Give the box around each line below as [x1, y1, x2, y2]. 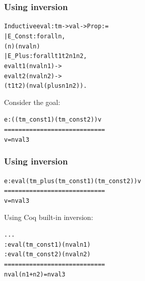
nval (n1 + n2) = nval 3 [4, 270, 65, 278]
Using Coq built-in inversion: [4, 211, 93, 222]
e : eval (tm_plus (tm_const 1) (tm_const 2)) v [4, 177, 141, 185]
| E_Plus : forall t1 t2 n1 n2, [4, 52, 87, 60]
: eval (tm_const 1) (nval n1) [4, 241, 91, 248]
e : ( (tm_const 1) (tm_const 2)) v [4, 116, 102, 124]
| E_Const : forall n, [4, 32, 65, 40]
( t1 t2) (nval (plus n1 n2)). [4, 82, 87, 90]
